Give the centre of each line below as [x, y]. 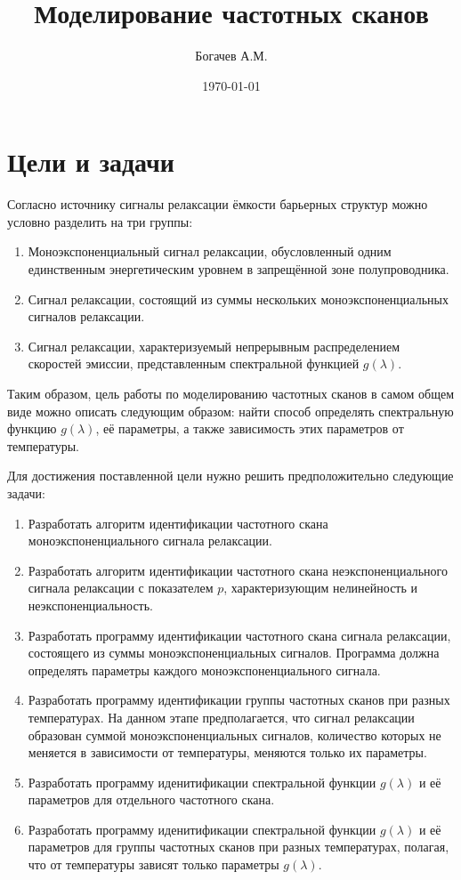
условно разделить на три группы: [100, 221]
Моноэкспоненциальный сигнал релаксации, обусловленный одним [210, 251]
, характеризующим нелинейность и [321, 588]
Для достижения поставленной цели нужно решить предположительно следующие [230, 476]
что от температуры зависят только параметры [154, 864]
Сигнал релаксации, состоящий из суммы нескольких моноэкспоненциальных [238, 299]
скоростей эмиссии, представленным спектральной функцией [194, 363]
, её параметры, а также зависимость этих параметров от [250, 428]
